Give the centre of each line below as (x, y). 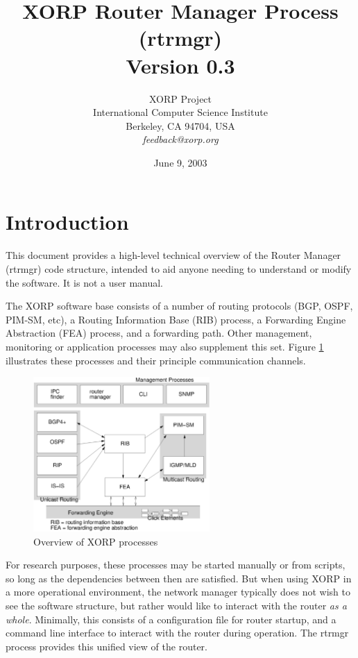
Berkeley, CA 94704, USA (180, 125)
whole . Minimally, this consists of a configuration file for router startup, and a (171, 619)
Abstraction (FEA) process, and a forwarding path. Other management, (159, 333)
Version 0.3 (180, 65)
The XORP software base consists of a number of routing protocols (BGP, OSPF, (179, 306)
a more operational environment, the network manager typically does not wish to (178, 592)
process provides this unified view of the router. (106, 646)
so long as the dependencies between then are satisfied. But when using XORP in (179, 578)
